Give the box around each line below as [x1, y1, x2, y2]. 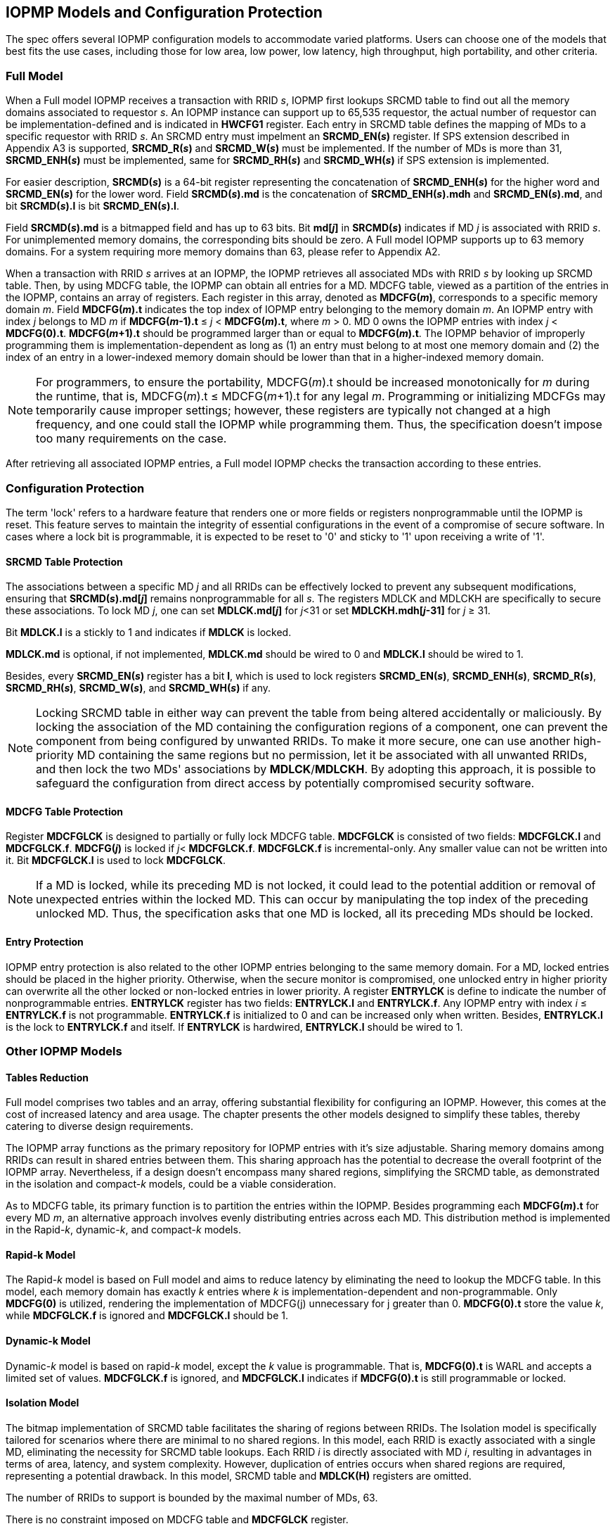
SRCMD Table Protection [6, 555, 123, 568]
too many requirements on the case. [36, 431, 227, 446]
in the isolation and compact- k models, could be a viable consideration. [6, 1178, 337, 1190]
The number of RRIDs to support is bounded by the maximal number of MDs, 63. [6, 1491, 378, 1504]
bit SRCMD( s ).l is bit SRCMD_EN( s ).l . [6, 200, 179, 212]
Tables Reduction [6, 1071, 89, 1084]
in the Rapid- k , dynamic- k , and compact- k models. [6, 1224, 241, 1236]
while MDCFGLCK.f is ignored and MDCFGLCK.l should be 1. [6, 1309, 288, 1322]
